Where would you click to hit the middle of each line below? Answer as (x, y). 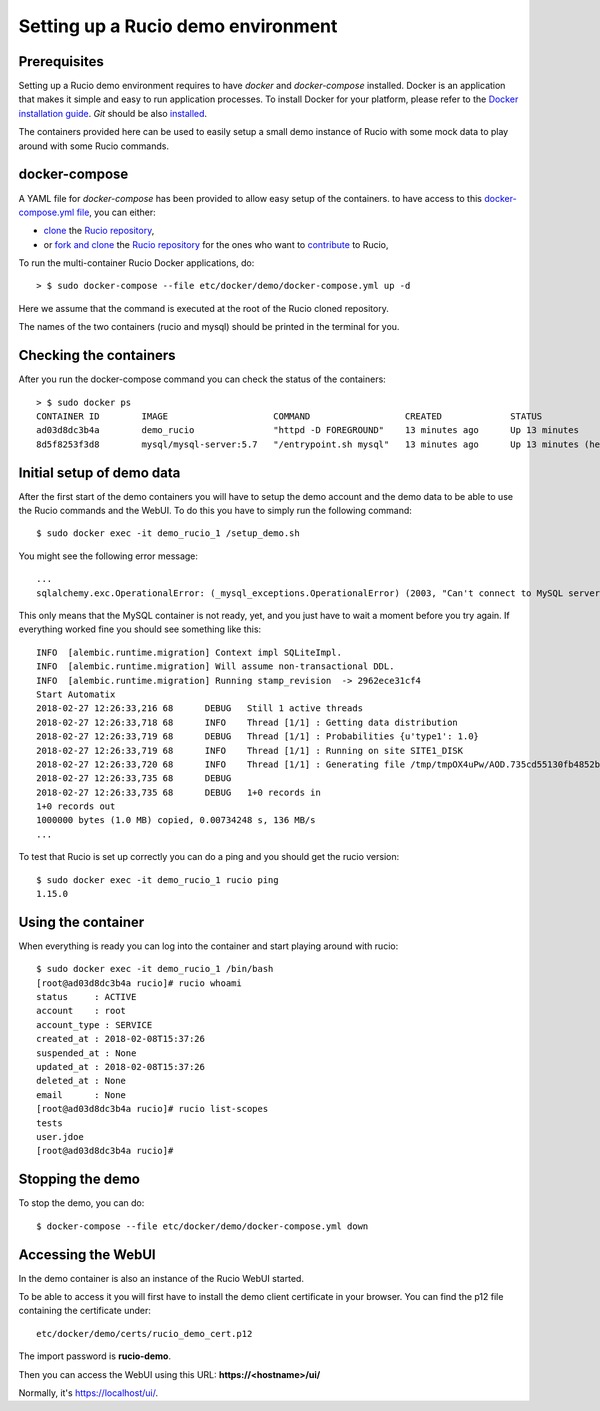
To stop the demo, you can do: (81, 1203)
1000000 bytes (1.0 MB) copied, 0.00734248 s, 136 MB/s (176, 820)
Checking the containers (97, 355)
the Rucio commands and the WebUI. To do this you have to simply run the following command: (215, 511)
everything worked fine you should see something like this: (140, 629)
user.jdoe (60, 1136)
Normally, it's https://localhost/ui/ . (88, 1392)
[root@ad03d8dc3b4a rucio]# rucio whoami (139, 983)
